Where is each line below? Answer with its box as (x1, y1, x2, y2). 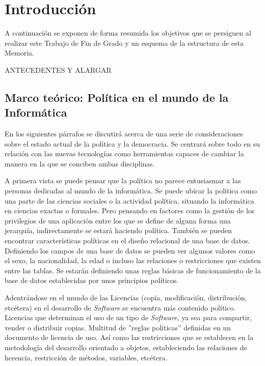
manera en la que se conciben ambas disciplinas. (5, 158, 155, 168)
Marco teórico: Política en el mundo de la (5, 89, 229, 105)
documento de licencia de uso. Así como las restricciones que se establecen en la (5, 332, 254, 343)
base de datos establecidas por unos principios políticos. (5, 275, 179, 286)
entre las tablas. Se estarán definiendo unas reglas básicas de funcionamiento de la (5, 265, 261, 275)
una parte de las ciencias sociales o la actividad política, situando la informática (5, 195, 254, 206)
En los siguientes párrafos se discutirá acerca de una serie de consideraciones (5, 128, 243, 139)
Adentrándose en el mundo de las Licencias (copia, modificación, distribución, (5, 292, 247, 302)
